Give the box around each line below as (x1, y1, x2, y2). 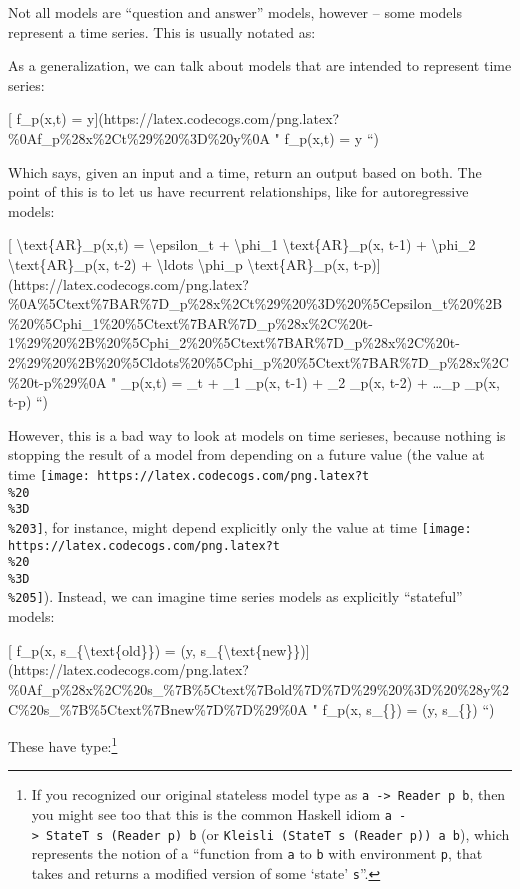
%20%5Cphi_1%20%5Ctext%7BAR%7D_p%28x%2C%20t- (8, 312, 373, 333)
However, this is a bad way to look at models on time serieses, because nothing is (8, 424, 506, 445)
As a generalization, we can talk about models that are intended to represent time (8, 55, 512, 76)
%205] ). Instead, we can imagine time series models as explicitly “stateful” (8, 586, 463, 607)
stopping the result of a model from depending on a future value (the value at (8, 444, 485, 465)
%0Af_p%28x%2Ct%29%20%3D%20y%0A (8, 127, 270, 148)
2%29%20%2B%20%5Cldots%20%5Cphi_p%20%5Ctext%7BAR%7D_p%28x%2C (8, 351, 509, 372)
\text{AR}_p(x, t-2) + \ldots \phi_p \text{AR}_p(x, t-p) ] (8, 253, 381, 274)
